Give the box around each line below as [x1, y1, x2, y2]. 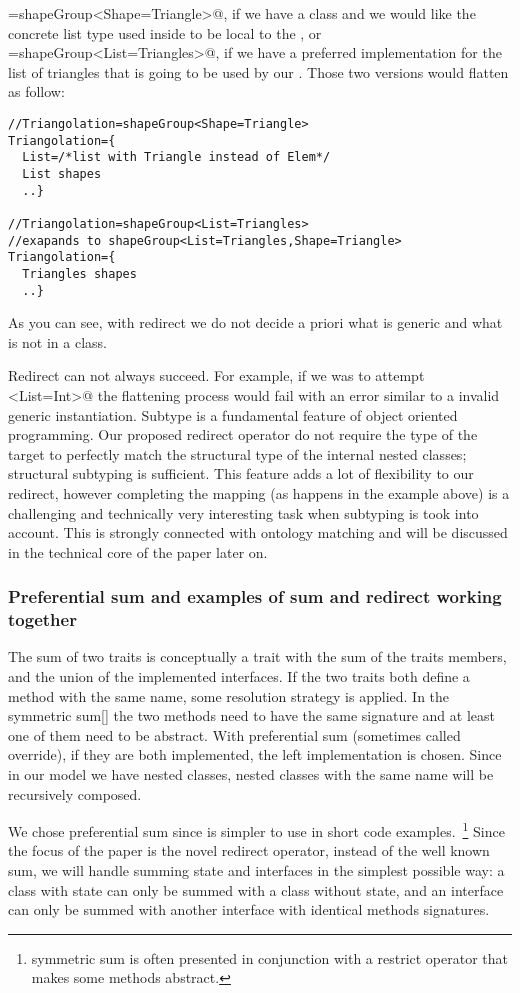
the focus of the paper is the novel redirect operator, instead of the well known [8, 840, 490, 861]
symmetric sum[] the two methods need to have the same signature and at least [8, 705, 495, 726]
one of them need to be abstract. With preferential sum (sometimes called [8, 724, 461, 745]
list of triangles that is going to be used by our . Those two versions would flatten [8, 61, 509, 82]
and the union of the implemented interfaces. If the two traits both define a [8, 666, 470, 687]
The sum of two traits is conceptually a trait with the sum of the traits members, [8, 646, 507, 667]
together [8, 607, 77, 632]
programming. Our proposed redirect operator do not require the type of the [8, 424, 478, 445]
